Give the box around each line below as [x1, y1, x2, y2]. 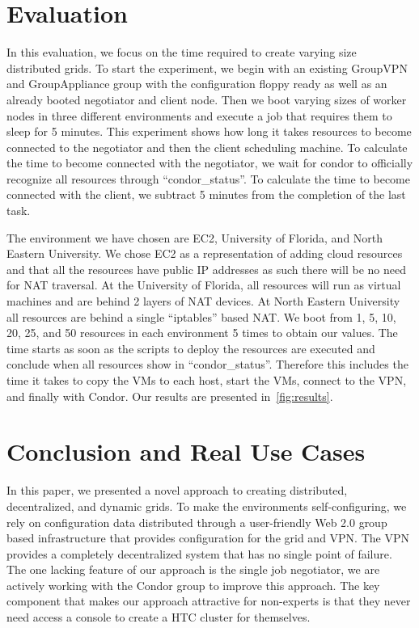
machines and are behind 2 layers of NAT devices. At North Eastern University [6, 293, 400, 310]
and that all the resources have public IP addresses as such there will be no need [6, 260, 406, 277]
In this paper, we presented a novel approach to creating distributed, [6, 482, 348, 499]
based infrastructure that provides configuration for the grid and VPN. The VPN [6, 529, 409, 546]
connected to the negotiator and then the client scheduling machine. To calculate [6, 138, 408, 155]
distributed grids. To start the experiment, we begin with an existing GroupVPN [6, 59, 408, 76]
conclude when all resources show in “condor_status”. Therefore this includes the [6, 356, 408, 373]
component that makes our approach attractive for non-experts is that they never [6, 592, 411, 609]
